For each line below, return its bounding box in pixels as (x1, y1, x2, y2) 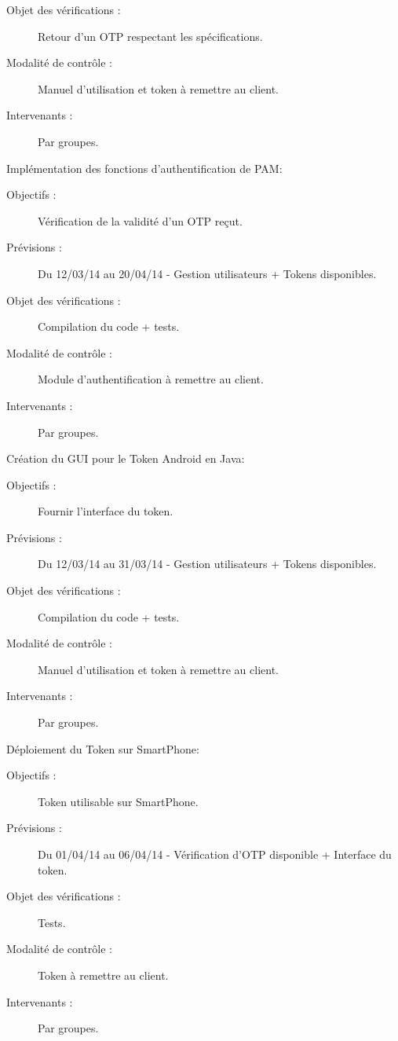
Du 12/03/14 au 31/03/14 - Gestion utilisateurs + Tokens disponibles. (38, 555, 377, 572)
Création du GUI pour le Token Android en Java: (6, 450, 245, 467)
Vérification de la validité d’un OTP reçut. (38, 212, 243, 229)
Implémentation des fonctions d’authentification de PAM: (6, 159, 283, 176)
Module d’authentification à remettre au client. (38, 371, 264, 387)
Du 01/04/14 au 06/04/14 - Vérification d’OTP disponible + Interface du (38, 846, 392, 862)
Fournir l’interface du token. (38, 503, 173, 519)
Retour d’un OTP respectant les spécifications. (38, 27, 263, 44)
